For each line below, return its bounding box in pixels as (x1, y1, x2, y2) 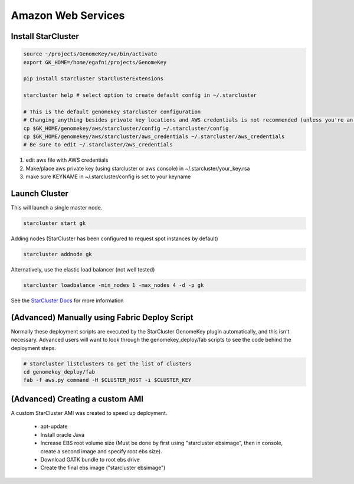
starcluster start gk (23, 220, 86, 227)
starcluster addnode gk (23, 251, 93, 258)
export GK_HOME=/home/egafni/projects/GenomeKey (23, 59, 167, 66)
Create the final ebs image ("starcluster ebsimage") (40, 464, 166, 472)
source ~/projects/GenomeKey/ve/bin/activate (23, 51, 158, 57)
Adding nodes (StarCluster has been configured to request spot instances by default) (11, 235, 218, 242)
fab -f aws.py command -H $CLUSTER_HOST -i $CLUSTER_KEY (23, 377, 192, 384)
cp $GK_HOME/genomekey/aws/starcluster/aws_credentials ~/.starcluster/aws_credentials (23, 133, 285, 140)
